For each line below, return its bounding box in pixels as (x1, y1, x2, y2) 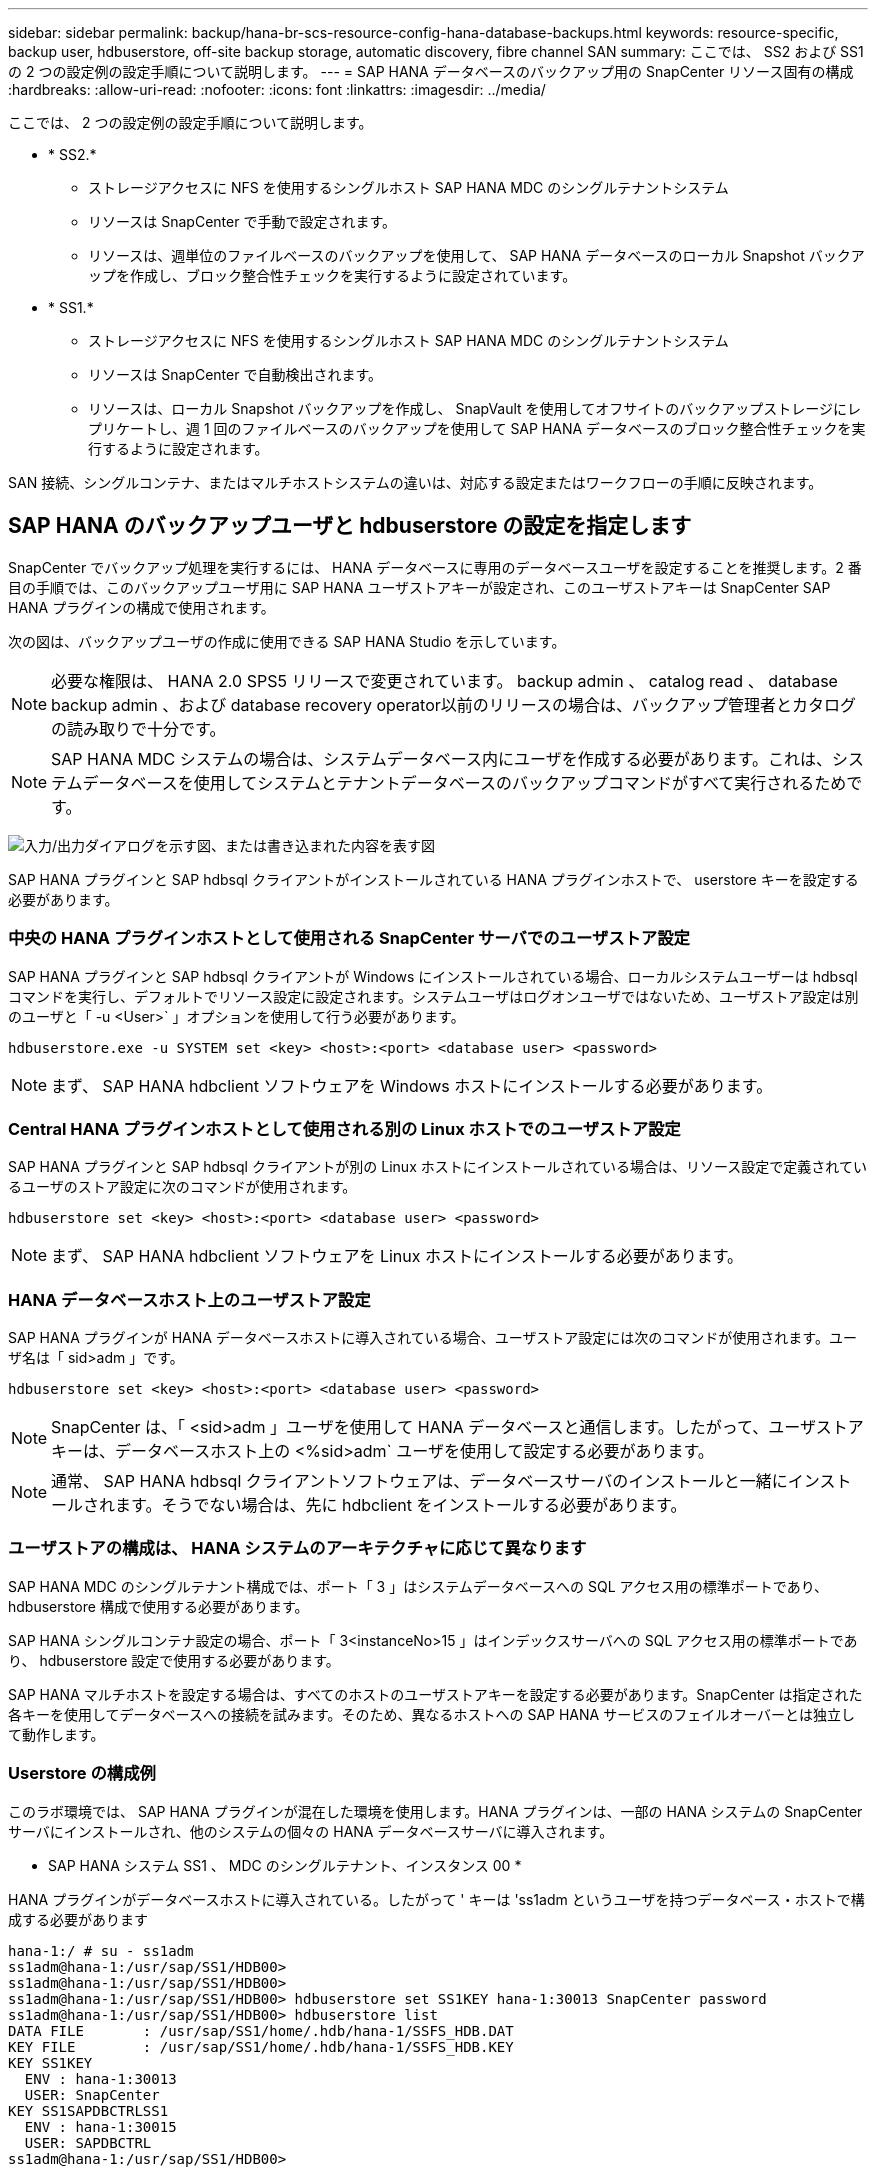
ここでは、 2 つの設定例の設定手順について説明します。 (8, 114, 373, 131)
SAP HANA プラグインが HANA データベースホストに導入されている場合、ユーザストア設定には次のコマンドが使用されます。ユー (8, 1329, 857, 1347)
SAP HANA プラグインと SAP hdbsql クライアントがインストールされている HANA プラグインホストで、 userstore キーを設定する (8, 870, 859, 888)
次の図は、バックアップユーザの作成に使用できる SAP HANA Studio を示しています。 (8, 632, 566, 650)
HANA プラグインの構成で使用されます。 (8, 598, 275, 616)
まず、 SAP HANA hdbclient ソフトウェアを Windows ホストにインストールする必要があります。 (51, 1075, 773, 1096)
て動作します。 (8, 1725, 105, 1743)
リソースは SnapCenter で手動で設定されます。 (88, 213, 396, 230)
